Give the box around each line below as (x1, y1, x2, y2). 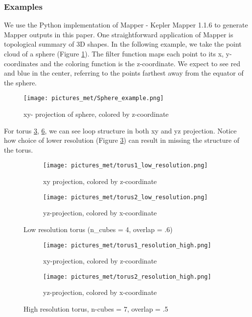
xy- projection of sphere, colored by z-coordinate (23, 109, 169, 119)
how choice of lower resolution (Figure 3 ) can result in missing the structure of (4, 135, 240, 145)
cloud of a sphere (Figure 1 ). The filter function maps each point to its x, (4, 49, 224, 58)
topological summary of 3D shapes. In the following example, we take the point (4, 39, 242, 49)
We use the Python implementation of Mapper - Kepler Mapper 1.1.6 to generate (4, 20, 248, 30)
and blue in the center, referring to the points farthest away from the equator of (4, 68, 244, 78)
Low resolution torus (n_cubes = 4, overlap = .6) (23, 224, 173, 234)
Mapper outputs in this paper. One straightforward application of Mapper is (4, 29, 233, 39)
